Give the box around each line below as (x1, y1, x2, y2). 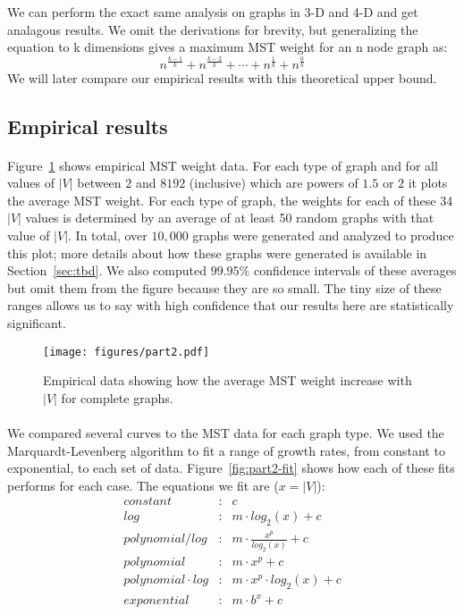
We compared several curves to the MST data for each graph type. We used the (7, 424, 444, 442)
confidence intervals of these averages (253, 261, 457, 280)
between (77, 173, 122, 192)
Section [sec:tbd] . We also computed (7, 261, 207, 280)
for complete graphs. (61, 388, 173, 407)
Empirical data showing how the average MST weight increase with (43, 371, 412, 390)
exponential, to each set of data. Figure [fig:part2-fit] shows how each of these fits (7, 458, 455, 477)
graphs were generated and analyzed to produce (192, 226, 454, 245)
